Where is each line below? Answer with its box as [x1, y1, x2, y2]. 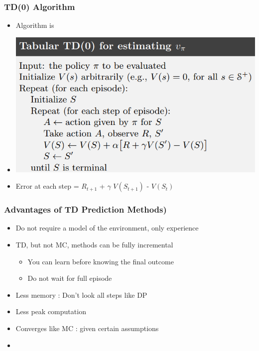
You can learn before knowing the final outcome [27, 256, 174, 266]
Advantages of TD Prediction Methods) [4, 203, 167, 216]
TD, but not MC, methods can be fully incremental [15, 239, 173, 250]
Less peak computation [15, 306, 86, 317]
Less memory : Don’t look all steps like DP [15, 289, 147, 300]
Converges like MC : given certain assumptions [15, 323, 159, 333]
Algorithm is [15, 20, 54, 30]
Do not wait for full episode [27, 273, 112, 283]
